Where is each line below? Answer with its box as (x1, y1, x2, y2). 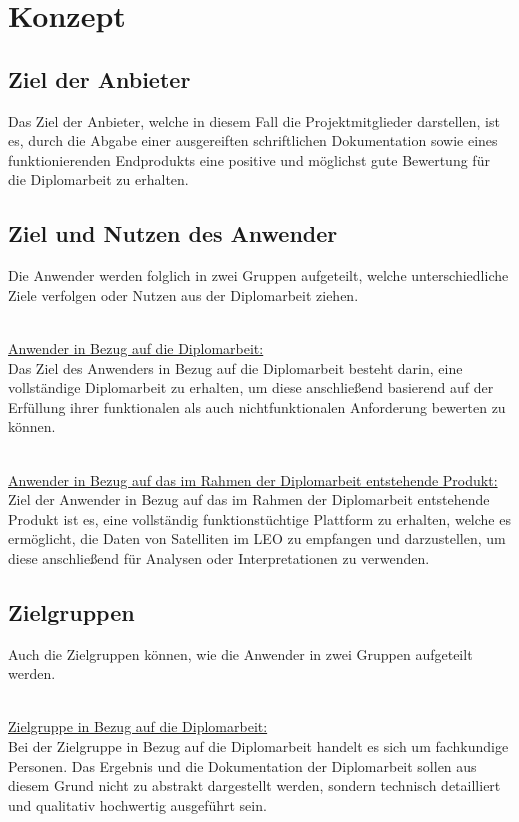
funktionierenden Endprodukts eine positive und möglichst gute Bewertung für (8, 149, 490, 170)
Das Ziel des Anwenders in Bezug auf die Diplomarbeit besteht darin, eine (8, 357, 463, 378)
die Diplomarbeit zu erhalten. (8, 169, 189, 190)
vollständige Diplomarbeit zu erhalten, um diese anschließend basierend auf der (8, 377, 494, 398)
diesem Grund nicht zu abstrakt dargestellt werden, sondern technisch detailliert (8, 775, 501, 796)
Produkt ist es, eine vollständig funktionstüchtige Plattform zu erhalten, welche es (8, 508, 511, 529)
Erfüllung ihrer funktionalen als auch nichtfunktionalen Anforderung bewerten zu (8, 396, 506, 417)
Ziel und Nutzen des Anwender (8, 218, 338, 249)
